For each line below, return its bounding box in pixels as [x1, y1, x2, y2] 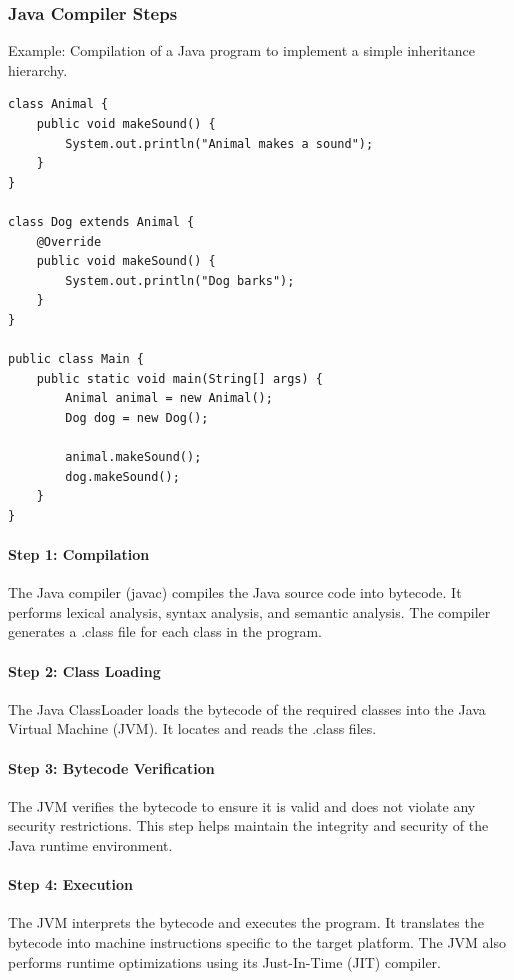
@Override [36, 234, 102, 249]
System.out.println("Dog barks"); [65, 273, 295, 288]
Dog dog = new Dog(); [65, 410, 209, 425]
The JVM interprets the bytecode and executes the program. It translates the [8, 912, 484, 933]
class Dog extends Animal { [8, 214, 195, 229]
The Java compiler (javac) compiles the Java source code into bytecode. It [8, 582, 462, 603]
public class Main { [8, 352, 145, 367]
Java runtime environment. [8, 835, 173, 856]
